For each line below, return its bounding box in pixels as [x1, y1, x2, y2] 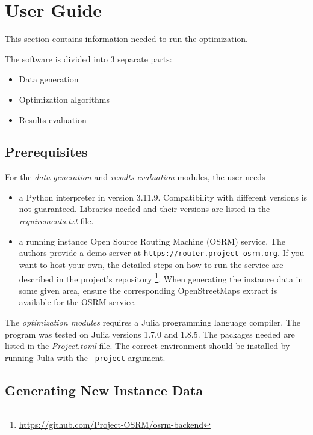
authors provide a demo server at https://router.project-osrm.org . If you [19, 246, 305, 259]
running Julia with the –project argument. [5, 351, 166, 364]
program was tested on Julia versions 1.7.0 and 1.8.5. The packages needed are [5, 327, 295, 340]
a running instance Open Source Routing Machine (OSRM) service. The [19, 234, 285, 247]
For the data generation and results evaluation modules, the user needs [5, 171, 265, 183]
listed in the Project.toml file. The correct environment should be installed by [5, 339, 290, 352]
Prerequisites [5, 142, 88, 161]
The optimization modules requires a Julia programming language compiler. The [5, 315, 300, 328]
